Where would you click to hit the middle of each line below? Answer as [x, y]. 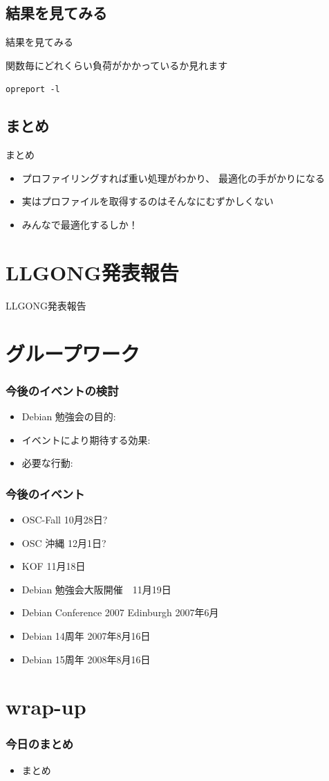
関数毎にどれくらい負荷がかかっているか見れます [117, 65]
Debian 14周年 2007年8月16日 [86, 635]
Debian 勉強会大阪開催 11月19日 [96, 589]
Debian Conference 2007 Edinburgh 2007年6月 [120, 612]
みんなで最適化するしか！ [80, 225]
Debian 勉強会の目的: [69, 416]
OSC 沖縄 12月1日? [64, 542]
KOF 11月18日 [54, 566]
